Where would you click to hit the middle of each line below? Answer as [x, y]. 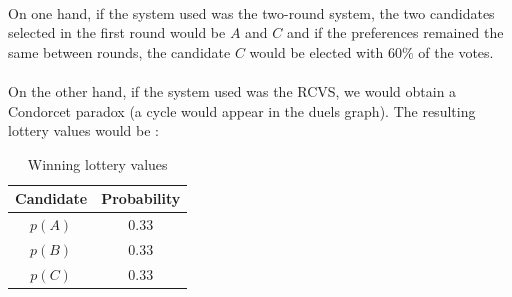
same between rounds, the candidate [119, 51]
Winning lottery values [97, 163]
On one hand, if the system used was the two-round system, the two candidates [251, 12]
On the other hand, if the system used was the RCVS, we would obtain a [232, 90]
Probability [141, 198]
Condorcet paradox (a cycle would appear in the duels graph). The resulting [242, 110]
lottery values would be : [84, 130]
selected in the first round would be [117, 32]
